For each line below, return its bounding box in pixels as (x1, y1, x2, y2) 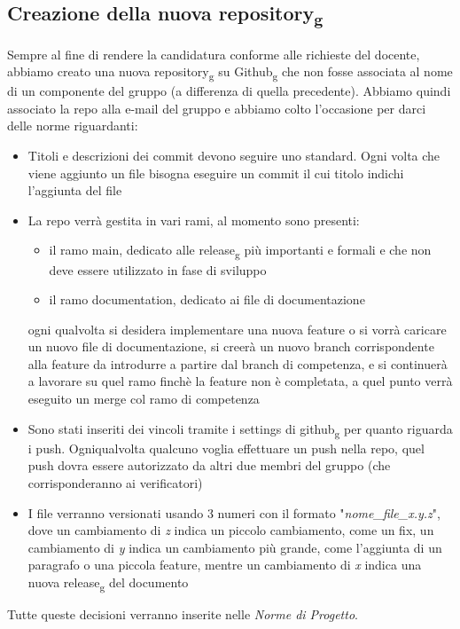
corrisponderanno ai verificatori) (27, 473, 203, 491)
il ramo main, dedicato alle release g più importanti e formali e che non (49, 240, 432, 262)
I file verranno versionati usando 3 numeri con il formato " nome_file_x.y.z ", (27, 503, 441, 522)
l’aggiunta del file (27, 181, 122, 200)
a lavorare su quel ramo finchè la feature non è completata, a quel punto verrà (27, 372, 453, 390)
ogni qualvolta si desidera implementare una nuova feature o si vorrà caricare (27, 319, 447, 338)
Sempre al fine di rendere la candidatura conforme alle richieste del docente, (7, 44, 420, 63)
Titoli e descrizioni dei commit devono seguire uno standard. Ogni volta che (27, 146, 441, 164)
